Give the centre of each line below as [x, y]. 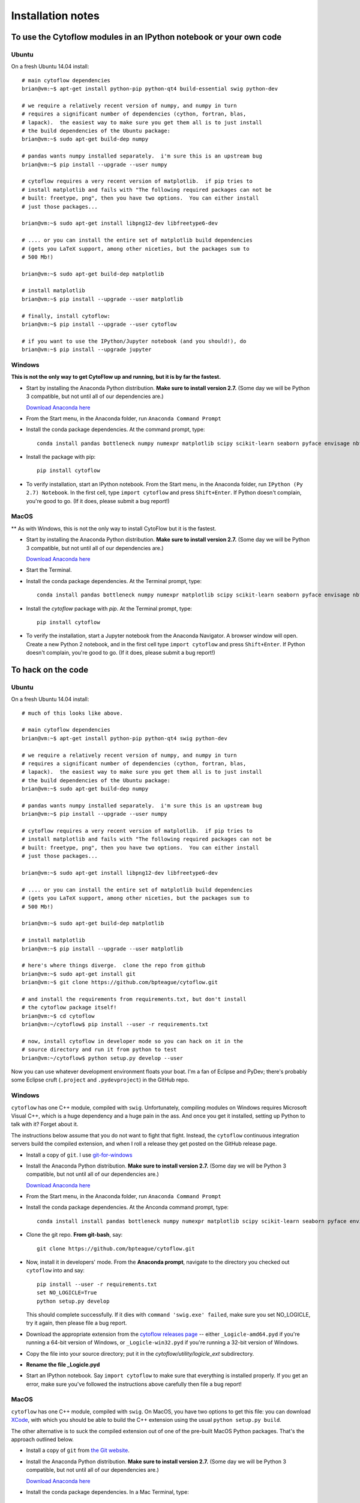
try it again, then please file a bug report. [76, 1323]
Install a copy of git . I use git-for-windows [79, 1155]
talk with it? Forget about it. [45, 1124]
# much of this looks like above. [72, 713]
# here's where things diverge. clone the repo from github [113, 966]
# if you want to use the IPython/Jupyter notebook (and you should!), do [134, 341]
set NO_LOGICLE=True [67, 1293]
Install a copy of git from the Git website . [78, 1450]
